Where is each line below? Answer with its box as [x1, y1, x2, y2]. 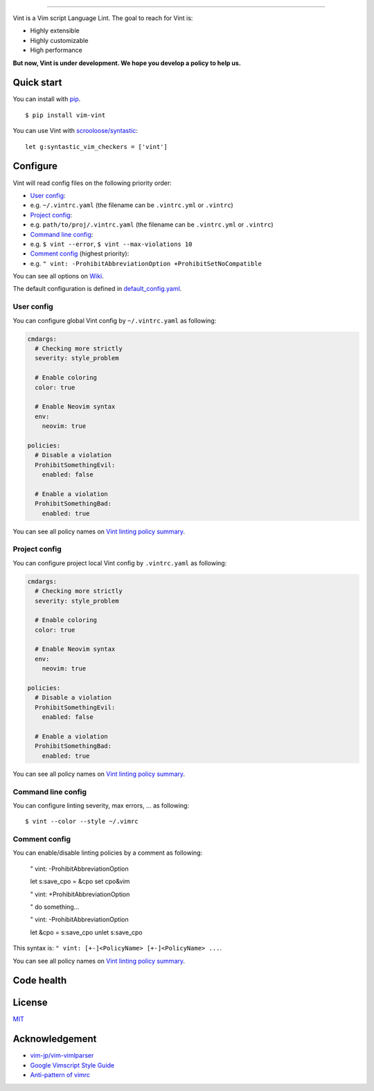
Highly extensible [30, 26, 80, 35]
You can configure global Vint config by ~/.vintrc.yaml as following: [12, 316, 217, 325]
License [12, 997, 48, 1009]
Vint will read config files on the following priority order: [12, 179, 172, 187]
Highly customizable [30, 36, 89, 44]
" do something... [30, 903, 80, 911]
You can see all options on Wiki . [12, 272, 104, 281]
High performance [30, 46, 83, 55]
